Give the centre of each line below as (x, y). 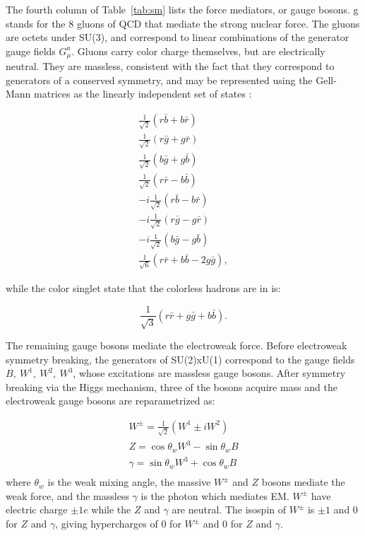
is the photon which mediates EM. (215, 495)
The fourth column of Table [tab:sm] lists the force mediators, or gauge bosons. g (182, 9)
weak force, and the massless (67, 495)
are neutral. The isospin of (229, 509)
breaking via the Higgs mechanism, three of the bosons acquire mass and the (172, 386)
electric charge (37, 509)
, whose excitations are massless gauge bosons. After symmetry (209, 373)
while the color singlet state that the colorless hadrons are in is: (143, 287)
